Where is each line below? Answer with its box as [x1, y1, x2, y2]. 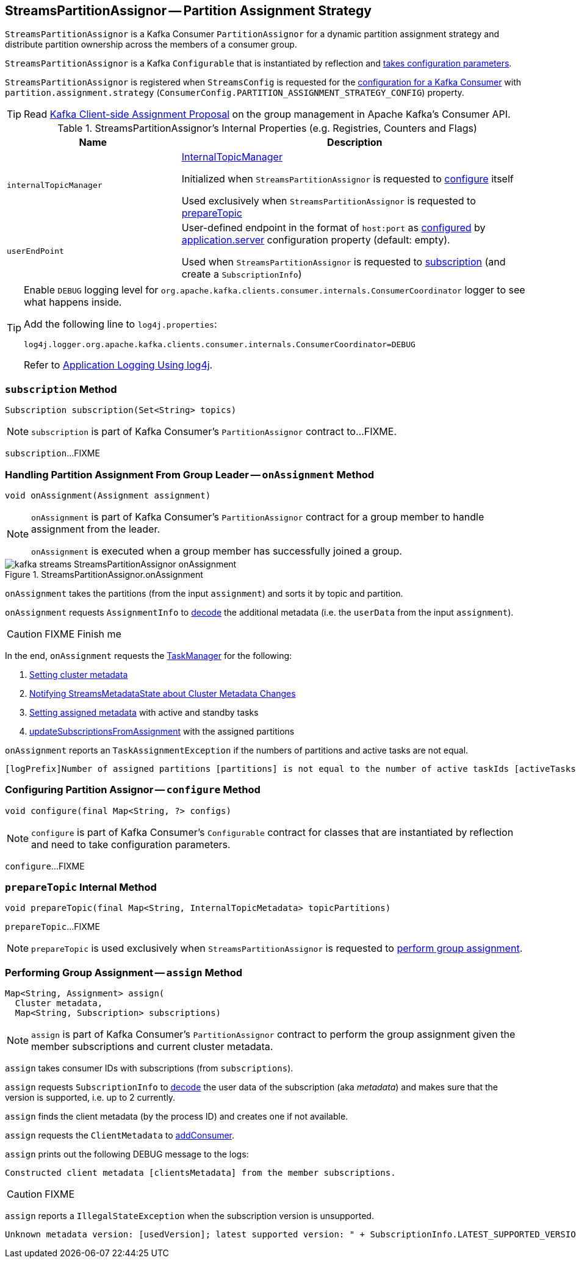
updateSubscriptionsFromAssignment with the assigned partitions [29, 725, 295, 736]
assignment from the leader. [31, 522, 160, 535]
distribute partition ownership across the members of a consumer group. [5, 39, 297, 50]
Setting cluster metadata [29, 669, 128, 680]
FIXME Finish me [45, 627, 121, 640]
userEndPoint [7, 246, 64, 256]
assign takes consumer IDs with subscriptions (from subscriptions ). [5, 1063, 293, 1074]
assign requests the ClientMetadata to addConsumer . [5, 1130, 235, 1141]
